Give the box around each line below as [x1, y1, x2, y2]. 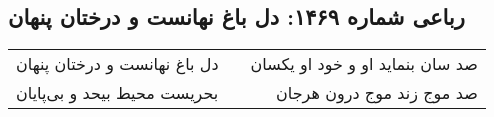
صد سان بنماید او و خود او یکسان [250, 52, 478, 76]
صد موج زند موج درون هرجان [276, 81, 478, 105]
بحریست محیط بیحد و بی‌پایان [16, 81, 219, 105]
